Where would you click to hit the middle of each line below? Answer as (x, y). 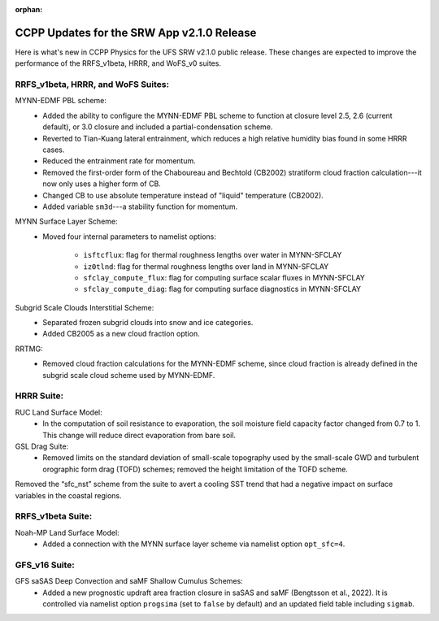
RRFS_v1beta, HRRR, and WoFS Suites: (92, 85)
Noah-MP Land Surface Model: (67, 532)
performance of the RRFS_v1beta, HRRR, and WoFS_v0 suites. (118, 63)
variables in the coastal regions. (68, 495)
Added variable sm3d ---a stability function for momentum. (140, 206)
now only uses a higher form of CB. (102, 184)
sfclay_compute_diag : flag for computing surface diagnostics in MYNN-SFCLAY (222, 289)
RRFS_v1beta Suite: (54, 516)
